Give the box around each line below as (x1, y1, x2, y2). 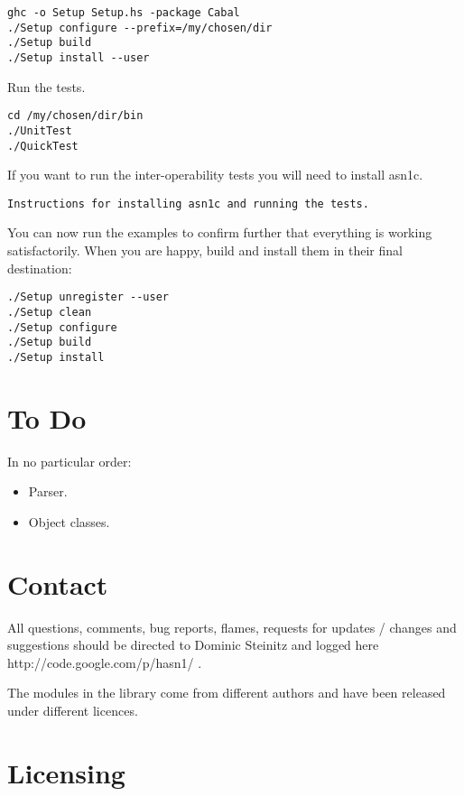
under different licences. (7, 700, 138, 719)
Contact (7, 565, 108, 602)
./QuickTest (7, 139, 79, 153)
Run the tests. (7, 77, 86, 96)
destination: (7, 258, 72, 277)
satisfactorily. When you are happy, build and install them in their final (7, 241, 403, 260)
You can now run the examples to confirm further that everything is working (7, 223, 432, 242)
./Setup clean (7, 305, 92, 319)
